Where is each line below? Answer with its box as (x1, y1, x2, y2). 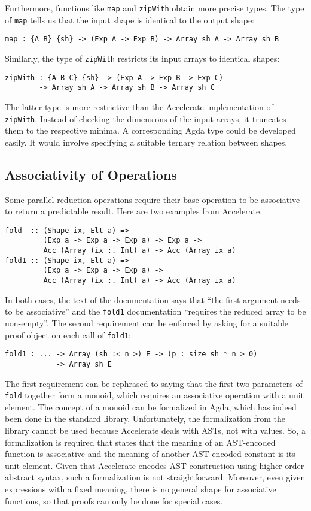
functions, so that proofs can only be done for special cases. (5, 494, 223, 507)
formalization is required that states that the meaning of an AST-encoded (5, 436, 276, 448)
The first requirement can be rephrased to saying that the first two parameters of (5, 377, 303, 389)
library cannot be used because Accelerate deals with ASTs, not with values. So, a (5, 424, 306, 436)
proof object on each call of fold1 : (5, 328, 131, 341)
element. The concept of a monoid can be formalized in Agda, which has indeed (5, 400, 297, 413)
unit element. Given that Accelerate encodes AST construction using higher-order (5, 459, 304, 471)
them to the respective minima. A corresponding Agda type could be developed (5, 124, 296, 137)
